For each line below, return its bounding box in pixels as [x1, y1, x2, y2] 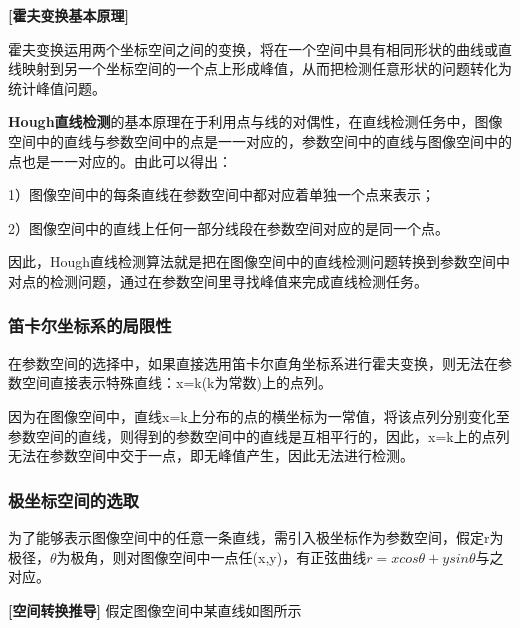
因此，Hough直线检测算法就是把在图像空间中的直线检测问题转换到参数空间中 [8, 251, 511, 272]
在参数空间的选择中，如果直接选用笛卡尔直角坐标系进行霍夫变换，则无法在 [8, 352, 498, 373]
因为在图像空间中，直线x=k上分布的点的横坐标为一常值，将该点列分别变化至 [8, 405, 510, 426]
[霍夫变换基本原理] [8, 5, 129, 25]
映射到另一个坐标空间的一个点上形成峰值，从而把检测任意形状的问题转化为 [21, 58, 512, 79]
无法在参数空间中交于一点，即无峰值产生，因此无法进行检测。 [8, 445, 414, 466]
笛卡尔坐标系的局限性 [8, 313, 172, 338]
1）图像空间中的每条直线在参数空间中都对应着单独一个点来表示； [8, 184, 435, 205]
